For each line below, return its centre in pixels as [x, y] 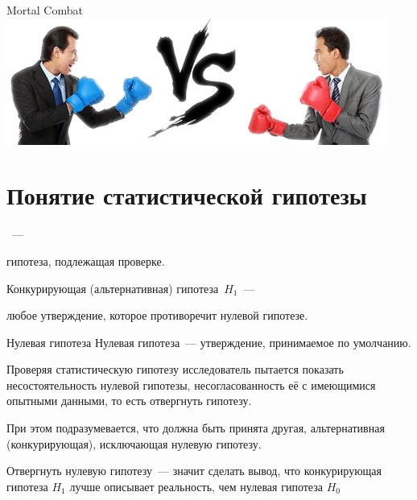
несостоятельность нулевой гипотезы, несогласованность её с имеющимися [191, 384]
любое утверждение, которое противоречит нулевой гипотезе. [157, 315]
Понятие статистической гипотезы [187, 195]
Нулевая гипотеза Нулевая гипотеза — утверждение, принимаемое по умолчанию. [209, 342]
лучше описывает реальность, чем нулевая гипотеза [196, 486]
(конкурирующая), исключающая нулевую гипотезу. [134, 443]
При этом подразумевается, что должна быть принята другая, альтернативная [196, 428]
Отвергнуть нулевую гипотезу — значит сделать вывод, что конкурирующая [194, 471]
